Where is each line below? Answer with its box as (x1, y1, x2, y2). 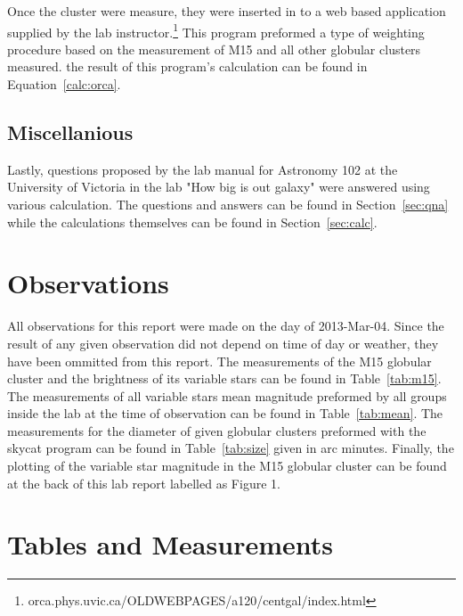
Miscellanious (7, 119, 134, 146)
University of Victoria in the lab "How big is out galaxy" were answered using (7, 177, 430, 196)
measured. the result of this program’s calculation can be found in (7, 57, 368, 76)
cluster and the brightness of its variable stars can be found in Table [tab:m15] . (7, 369, 442, 388)
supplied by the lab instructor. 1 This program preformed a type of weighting (7, 20, 425, 41)
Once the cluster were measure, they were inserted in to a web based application (7, 2, 446, 20)
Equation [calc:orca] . (7, 75, 121, 94)
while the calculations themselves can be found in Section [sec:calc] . (7, 212, 378, 231)
